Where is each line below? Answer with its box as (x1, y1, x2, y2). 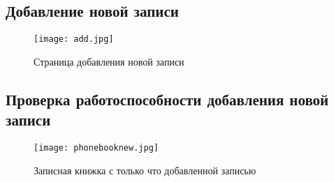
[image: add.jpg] (34, 34, 114, 45)
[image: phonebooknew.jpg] (34, 143, 159, 153)
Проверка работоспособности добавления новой (6, 88, 329, 109)
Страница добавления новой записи (34, 54, 184, 68)
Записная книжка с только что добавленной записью (34, 162, 256, 177)
